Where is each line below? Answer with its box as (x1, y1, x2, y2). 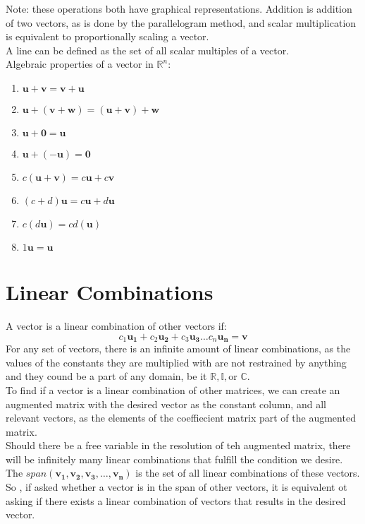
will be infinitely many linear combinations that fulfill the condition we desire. (6, 451, 343, 466)
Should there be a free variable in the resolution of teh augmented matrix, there (6, 438, 351, 453)
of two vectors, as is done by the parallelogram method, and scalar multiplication (6, 15, 357, 30)
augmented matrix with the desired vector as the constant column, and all (6, 396, 326, 411)
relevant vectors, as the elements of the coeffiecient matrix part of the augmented (6, 410, 356, 425)
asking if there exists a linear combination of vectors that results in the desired (6, 493, 346, 508)
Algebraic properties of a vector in (6, 56, 154, 71)
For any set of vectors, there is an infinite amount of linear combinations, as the (6, 341, 351, 356)
